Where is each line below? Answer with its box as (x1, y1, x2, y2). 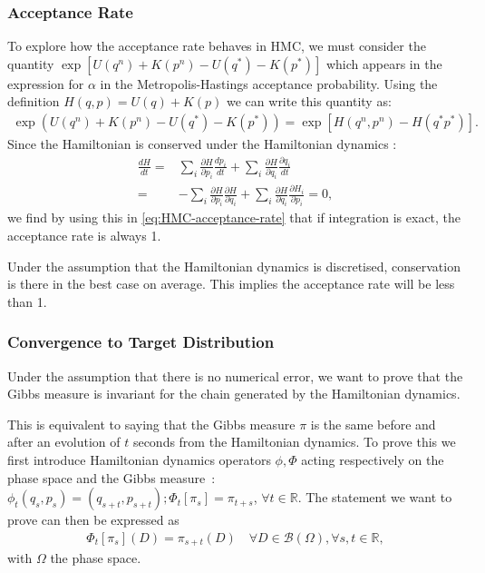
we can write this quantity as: (227, 92, 392, 111)
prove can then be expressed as (7, 510, 179, 529)
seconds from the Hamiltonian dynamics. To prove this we (132, 432, 456, 451)
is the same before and (310, 414, 436, 433)
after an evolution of (7, 432, 121, 451)
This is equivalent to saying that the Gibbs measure (7, 414, 296, 433)
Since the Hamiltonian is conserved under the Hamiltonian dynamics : (7, 134, 397, 153)
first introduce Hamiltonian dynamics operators (7, 450, 271, 469)
